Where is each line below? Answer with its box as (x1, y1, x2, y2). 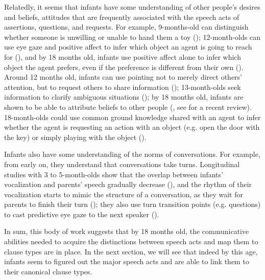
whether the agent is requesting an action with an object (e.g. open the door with (4, 122, 260, 132)
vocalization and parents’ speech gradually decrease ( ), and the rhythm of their (4, 179, 252, 190)
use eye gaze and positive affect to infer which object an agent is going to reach (4, 41, 252, 52)
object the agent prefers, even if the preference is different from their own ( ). (4, 61, 244, 72)
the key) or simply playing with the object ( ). (4, 131, 147, 142)
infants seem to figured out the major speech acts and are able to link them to (4, 256, 249, 267)
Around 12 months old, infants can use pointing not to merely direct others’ (4, 72, 242, 82)
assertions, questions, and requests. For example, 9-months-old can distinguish (4, 21, 249, 32)
